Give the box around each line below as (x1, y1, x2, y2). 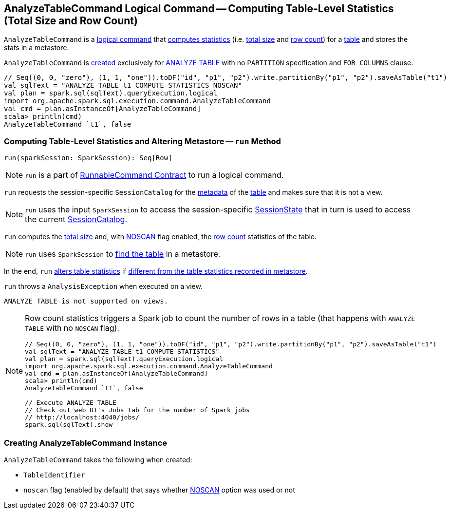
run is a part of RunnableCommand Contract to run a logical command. (25, 170, 284, 180)
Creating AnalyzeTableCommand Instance (4, 437, 168, 448)
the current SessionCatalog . (25, 214, 127, 225)
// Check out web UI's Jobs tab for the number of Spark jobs (25, 406, 250, 414)
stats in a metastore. (4, 43, 69, 52)
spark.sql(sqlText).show (25, 421, 113, 429)
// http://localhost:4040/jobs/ (25, 414, 139, 421)
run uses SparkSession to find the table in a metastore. (25, 249, 221, 259)
